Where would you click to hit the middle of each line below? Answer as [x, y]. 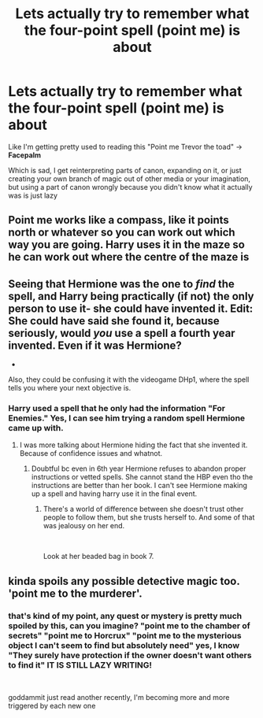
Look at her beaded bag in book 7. [98, 557]
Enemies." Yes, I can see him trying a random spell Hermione [127, 418]
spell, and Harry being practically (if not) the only [131, 296]
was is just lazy [33, 195]
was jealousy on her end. [84, 526]
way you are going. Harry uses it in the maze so [127, 245]
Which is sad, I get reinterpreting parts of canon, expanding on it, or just [125, 170]
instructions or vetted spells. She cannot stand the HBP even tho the [142, 477]
